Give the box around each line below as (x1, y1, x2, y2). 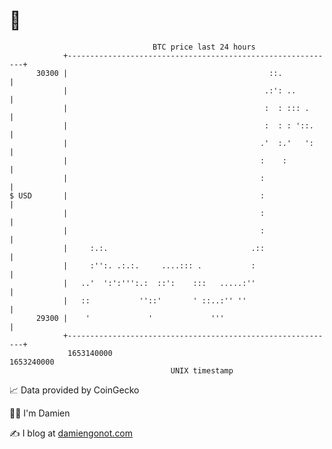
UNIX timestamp (170, 365, 234, 376)
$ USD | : (9, 190, 266, 201)
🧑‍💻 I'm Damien (9, 407, 71, 419)
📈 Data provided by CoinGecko (9, 384, 140, 396)
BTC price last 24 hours (152, 42, 256, 52)
